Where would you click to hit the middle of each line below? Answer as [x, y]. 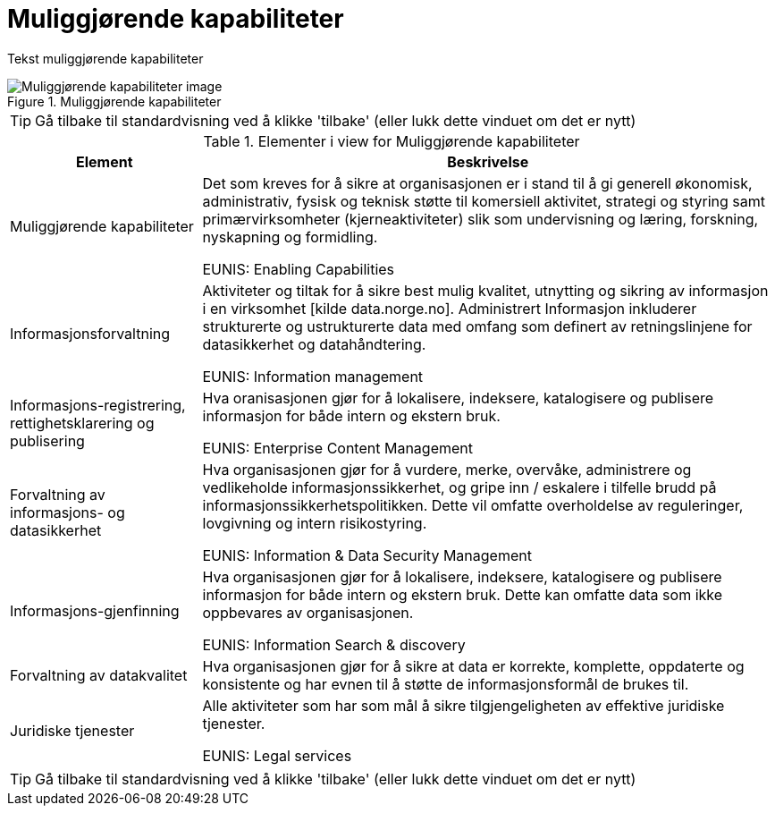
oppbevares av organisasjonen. [308, 612]
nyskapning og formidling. [290, 237]
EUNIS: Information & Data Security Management [367, 555]
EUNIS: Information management [313, 376]
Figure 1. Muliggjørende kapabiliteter [114, 101]
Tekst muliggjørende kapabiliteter [105, 58]
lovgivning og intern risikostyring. [315, 523]
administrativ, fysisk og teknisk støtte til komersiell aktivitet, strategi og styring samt [484, 201]
